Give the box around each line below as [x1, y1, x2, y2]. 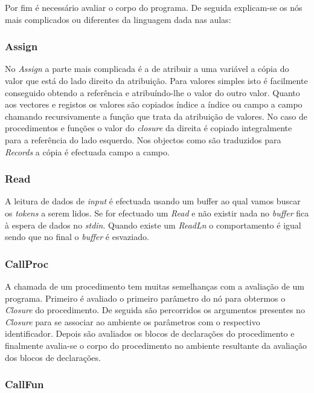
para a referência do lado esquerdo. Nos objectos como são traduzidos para [5, 133, 281, 146]
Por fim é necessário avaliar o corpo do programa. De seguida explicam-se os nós [5, 1, 303, 13]
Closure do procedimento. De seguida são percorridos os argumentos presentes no [5, 304, 305, 316]
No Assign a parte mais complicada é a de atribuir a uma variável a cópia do [5, 62, 289, 75]
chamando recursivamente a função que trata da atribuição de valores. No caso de [5, 109, 307, 122]
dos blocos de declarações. [5, 351, 101, 363]
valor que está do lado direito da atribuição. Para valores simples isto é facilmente [5, 74, 308, 86]
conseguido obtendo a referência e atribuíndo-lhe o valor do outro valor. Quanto [5, 86, 300, 99]
